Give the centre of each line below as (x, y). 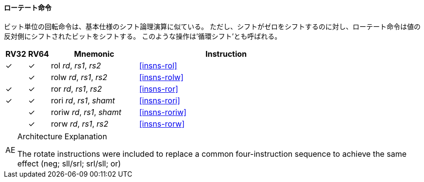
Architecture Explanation (62, 136)
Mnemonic (94, 54)
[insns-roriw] (163, 112)
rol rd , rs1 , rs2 (76, 65)
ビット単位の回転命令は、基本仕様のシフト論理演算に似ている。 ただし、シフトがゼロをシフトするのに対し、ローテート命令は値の (212, 26)
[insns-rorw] (162, 124)
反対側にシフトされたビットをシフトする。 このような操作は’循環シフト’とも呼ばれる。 (143, 36)
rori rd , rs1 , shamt (83, 100)
